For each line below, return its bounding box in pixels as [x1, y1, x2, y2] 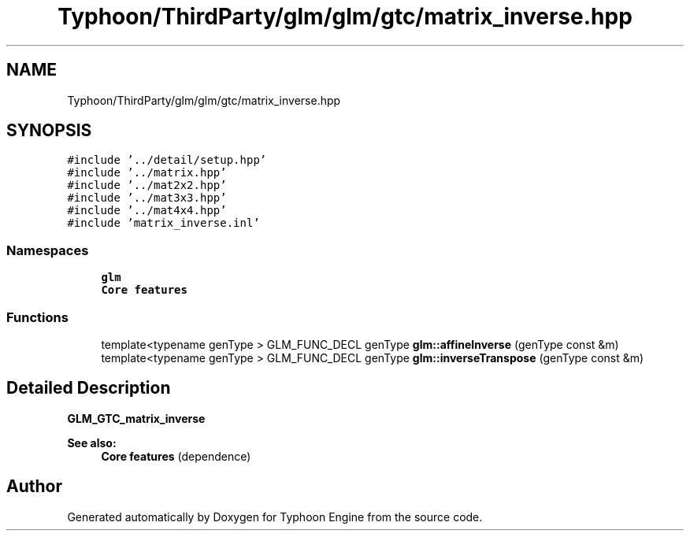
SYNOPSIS [6, 120, 92, 141]
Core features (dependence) [101, 449, 251, 463]
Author [6, 476, 62, 497]
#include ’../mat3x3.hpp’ [67, 191, 227, 205]
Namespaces [6, 242, 89, 258]
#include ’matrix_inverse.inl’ [67, 217, 260, 230]
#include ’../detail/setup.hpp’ [67, 154, 267, 167]
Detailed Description [6, 378, 171, 398]
